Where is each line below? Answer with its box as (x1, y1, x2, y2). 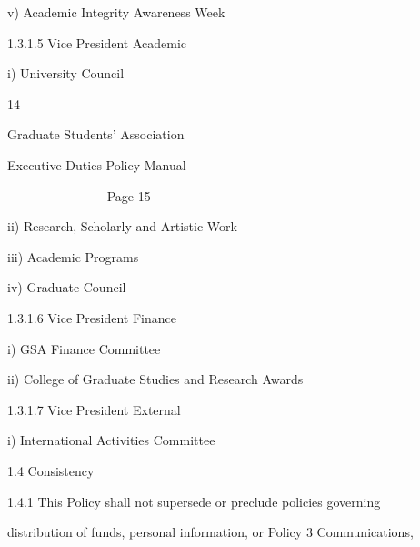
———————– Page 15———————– (7, 186, 246, 205)
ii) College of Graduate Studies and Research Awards (7, 370, 304, 389)
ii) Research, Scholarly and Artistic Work (7, 217, 237, 236)
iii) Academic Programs (7, 247, 139, 266)
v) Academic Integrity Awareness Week (7, 3, 225, 21)
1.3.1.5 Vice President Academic (7, 33, 187, 52)
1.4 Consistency (7, 461, 95, 480)
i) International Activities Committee (7, 431, 215, 450)
